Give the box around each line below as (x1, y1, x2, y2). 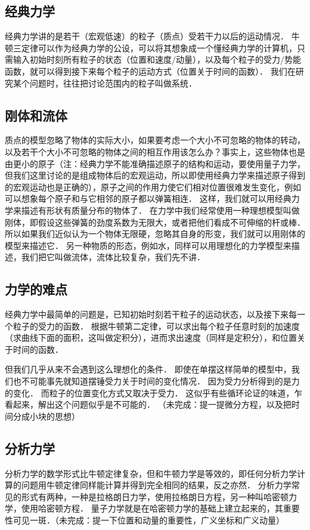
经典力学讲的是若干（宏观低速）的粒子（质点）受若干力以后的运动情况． (5, 30, 289, 42)
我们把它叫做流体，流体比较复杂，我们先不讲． (21, 251, 205, 263)
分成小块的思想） (13, 409, 80, 422)
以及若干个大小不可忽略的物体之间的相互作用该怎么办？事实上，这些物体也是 (5, 145, 305, 158)
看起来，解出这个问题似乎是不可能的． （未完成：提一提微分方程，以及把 (5, 398, 292, 411)
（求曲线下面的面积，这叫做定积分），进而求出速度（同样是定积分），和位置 (5, 331, 297, 344)
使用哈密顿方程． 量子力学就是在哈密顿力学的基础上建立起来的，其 (21, 502, 283, 514)
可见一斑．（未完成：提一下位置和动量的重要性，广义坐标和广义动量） (13, 514, 284, 526)
